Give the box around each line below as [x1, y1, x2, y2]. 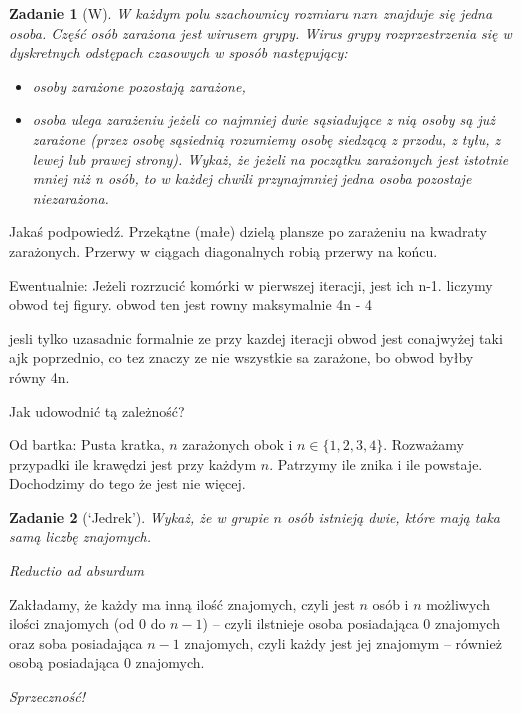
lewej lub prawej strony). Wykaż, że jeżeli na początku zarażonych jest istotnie [32, 148, 509, 169]
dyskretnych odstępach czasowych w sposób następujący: [9, 42, 348, 63]
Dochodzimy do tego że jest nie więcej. [9, 473, 246, 494]
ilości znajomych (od [9, 613, 135, 634]
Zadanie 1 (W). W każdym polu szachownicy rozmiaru [9, 3, 349, 23]
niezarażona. [32, 187, 109, 208]
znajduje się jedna [382, 3, 493, 23]
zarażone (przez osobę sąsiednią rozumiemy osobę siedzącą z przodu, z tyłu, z [32, 128, 501, 149]
